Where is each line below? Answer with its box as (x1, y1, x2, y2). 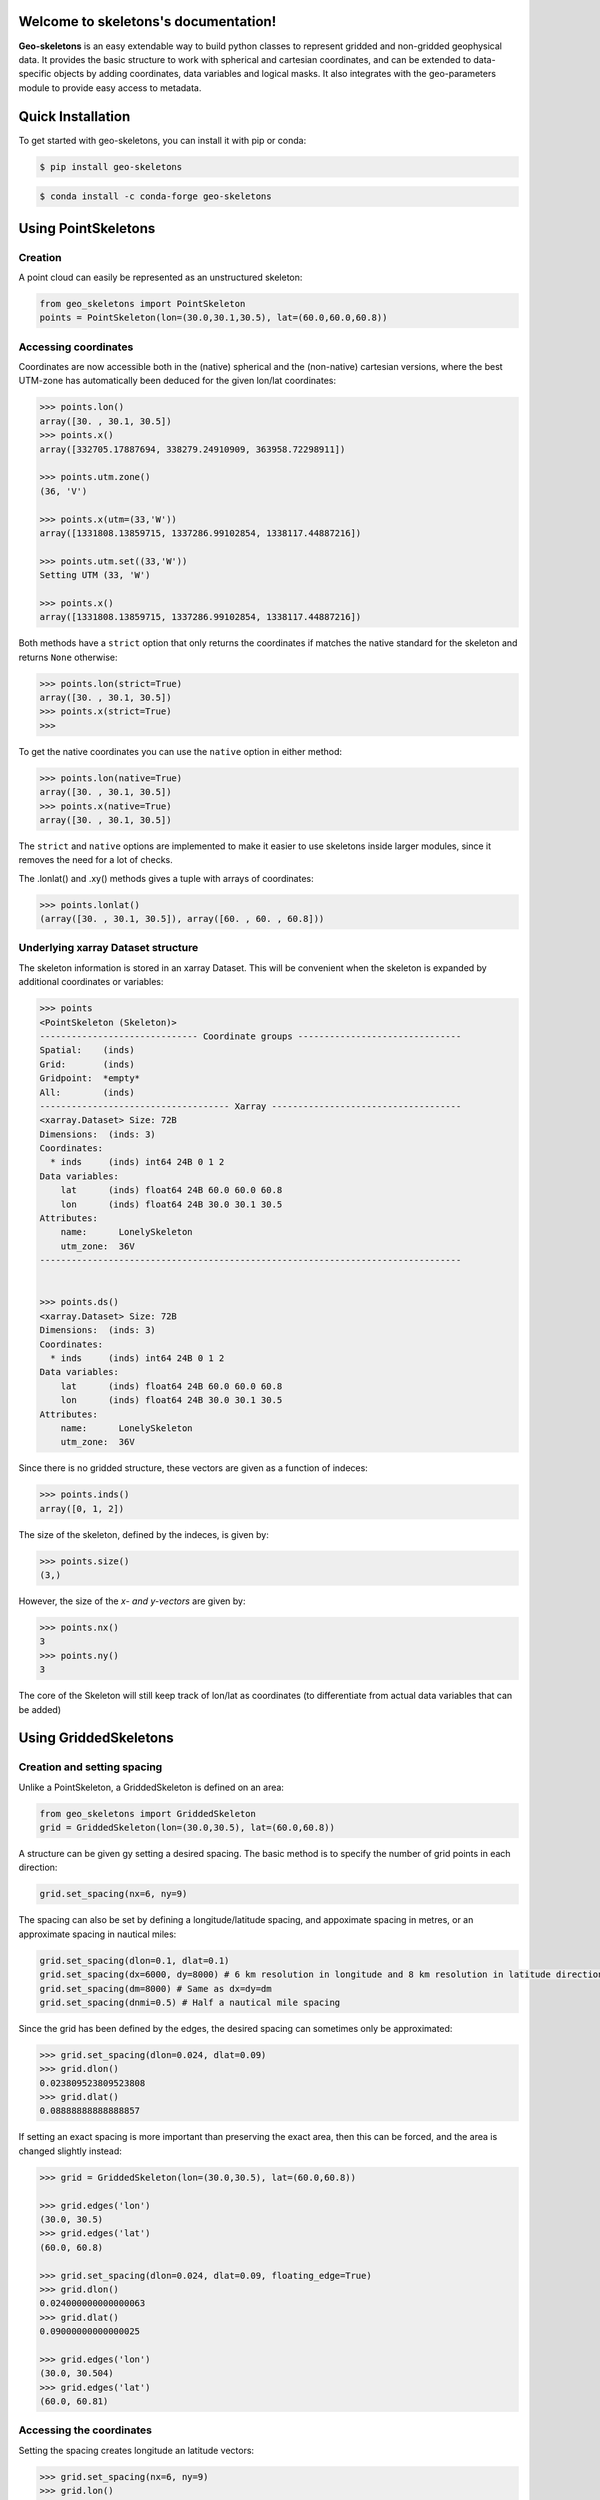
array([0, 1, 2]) (39, 1503, 125, 1514)
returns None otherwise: (18, 651, 119, 663)
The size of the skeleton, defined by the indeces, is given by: (18, 1528, 269, 1540)
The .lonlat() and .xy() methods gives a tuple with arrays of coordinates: (18, 872, 314, 884)
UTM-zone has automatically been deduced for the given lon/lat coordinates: (18, 375, 337, 387)
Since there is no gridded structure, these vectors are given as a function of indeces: (18, 1462, 369, 1474)
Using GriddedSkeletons (18, 1730, 174, 1747)
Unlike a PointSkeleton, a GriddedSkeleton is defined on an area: (18, 1781, 285, 1793)
